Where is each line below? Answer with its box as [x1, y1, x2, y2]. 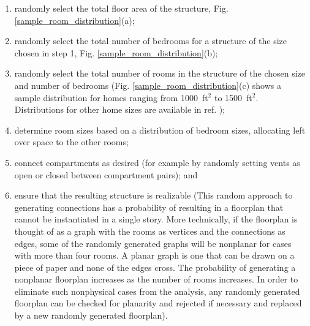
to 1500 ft [214, 91, 252, 104]
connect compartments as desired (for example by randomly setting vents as [14, 156, 300, 169]
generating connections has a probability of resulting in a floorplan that [14, 200, 284, 213]
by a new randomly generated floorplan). [14, 309, 168, 322]
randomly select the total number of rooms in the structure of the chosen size [14, 67, 306, 80]
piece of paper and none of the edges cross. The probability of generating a [14, 260, 296, 273]
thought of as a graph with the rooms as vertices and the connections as [14, 224, 285, 237]
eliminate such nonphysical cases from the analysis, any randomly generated [14, 284, 300, 297]
